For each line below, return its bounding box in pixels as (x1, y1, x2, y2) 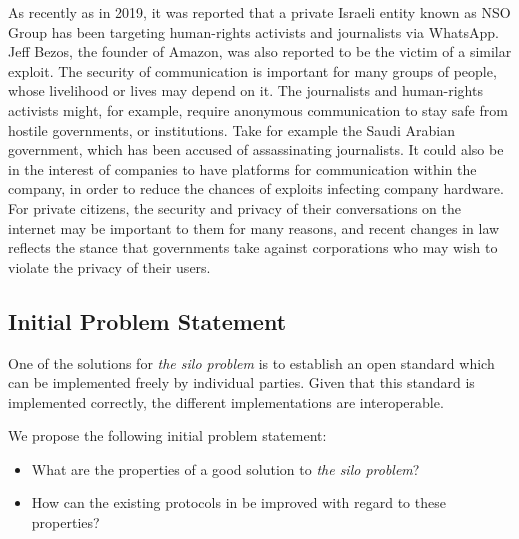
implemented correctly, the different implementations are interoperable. (8, 391, 444, 412)
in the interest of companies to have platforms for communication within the (8, 158, 477, 179)
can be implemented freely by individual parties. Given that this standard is (8, 372, 475, 393)
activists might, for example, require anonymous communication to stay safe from (8, 99, 508, 120)
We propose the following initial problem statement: (8, 425, 327, 446)
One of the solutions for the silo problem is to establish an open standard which (8, 352, 495, 373)
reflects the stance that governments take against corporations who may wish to (8, 237, 498, 258)
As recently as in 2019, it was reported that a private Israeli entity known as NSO (8, 2, 511, 22)
